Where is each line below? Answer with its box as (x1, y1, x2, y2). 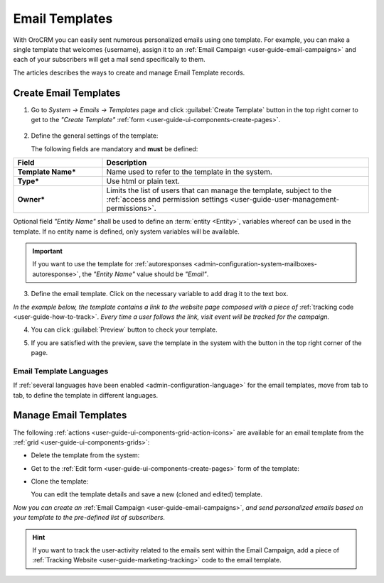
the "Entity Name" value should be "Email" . (82, 270, 209, 278)
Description (106, 158, 147, 168)
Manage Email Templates (13, 409, 127, 422)
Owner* (17, 195, 46, 205)
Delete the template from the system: (31, 451, 140, 459)
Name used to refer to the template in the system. (106, 167, 273, 177)
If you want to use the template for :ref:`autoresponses (32, 260, 193, 268)
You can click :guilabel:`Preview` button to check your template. (31, 325, 218, 334)
